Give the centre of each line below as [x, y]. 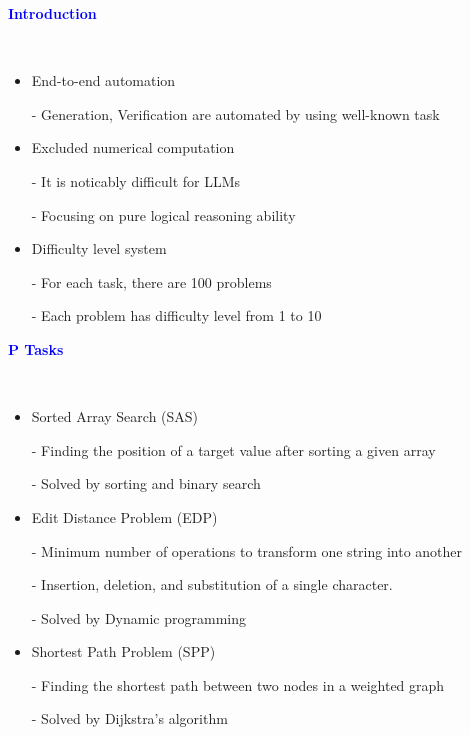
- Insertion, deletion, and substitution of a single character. [212, 584]
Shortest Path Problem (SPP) [123, 651]
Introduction [52, 13]
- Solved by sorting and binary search [146, 483]
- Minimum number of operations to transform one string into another [247, 550]
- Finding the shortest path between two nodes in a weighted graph [238, 684]
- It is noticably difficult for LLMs [136, 180]
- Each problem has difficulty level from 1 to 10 [176, 315]
